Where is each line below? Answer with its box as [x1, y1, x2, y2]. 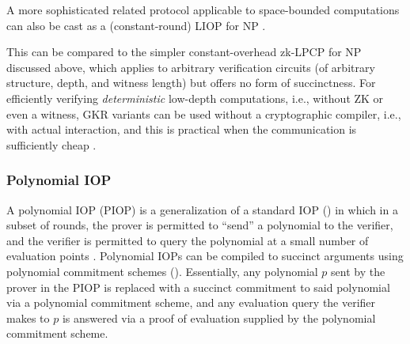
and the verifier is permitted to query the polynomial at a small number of [6, 232, 369, 248]
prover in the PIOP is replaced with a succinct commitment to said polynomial [6, 278, 390, 295]
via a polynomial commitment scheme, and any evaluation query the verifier [6, 294, 376, 311]
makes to [6, 309, 50, 326]
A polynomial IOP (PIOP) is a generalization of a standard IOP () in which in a [6, 201, 398, 217]
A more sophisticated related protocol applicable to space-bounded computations [6, 2, 400, 17]
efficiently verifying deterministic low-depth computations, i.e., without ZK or [6, 89, 384, 106]
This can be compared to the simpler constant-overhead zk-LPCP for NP [6, 43, 362, 60]
